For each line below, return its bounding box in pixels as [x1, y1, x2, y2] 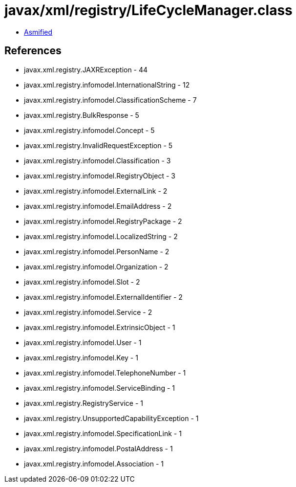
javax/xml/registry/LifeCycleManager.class [4, 2, 293, 19]
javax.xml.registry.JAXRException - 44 [24, 65, 148, 74]
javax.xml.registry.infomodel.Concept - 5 [24, 126, 155, 134]
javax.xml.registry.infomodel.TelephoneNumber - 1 [24, 368, 186, 377]
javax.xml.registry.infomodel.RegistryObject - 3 [24, 171, 175, 180]
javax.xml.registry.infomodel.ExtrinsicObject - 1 [24, 323, 175, 332]
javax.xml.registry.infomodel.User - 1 [24, 338, 142, 347]
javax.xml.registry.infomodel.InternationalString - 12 [24, 80, 190, 89]
